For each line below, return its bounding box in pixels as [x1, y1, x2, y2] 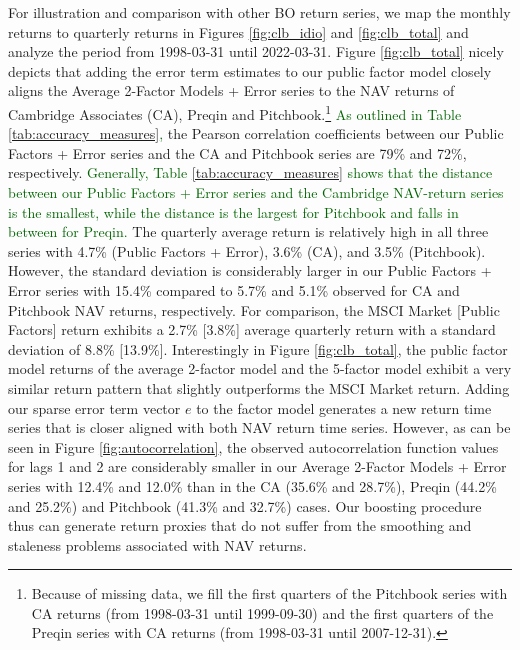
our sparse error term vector [8, 397, 181, 418]
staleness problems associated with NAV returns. [8, 534, 307, 555]
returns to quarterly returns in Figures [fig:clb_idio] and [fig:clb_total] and [8, 21, 469, 42]
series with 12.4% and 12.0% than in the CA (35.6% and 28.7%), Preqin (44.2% [8, 475, 497, 496]
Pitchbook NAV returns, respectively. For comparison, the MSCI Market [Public [8, 299, 500, 320]
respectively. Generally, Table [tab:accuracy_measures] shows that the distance [8, 162, 493, 183]
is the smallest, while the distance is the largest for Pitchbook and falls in [8, 201, 459, 222]
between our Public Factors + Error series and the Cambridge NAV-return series [8, 182, 504, 202]
